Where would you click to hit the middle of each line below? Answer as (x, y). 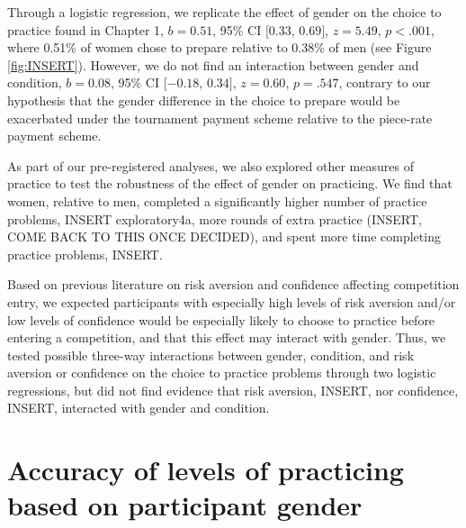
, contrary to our (385, 82)
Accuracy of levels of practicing (206, 470)
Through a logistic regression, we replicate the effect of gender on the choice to (224, 12)
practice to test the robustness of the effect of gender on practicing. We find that (230, 183)
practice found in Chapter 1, (85, 29)
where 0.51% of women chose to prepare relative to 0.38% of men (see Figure (220, 47)
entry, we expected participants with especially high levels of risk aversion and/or (232, 301)
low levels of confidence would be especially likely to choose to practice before (221, 319)
